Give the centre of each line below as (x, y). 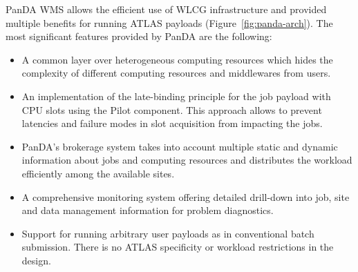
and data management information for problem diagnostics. (148, 210)
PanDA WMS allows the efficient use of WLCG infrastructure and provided (166, 9)
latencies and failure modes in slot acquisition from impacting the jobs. (172, 123)
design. (36, 260)
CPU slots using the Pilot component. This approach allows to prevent (172, 109)
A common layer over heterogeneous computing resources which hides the (177, 59)
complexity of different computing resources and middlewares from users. (176, 73)
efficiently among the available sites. (98, 173)
